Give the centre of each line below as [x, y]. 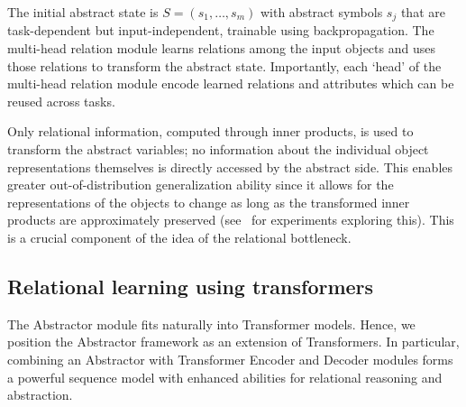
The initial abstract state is [83, 12]
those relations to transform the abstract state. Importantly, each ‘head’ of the [224, 65]
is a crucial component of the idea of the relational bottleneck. [179, 237]
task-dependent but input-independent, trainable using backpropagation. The [221, 30]
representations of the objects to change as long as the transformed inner [209, 202]
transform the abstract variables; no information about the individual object [218, 149]
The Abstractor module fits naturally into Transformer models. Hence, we [211, 324]
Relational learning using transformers [191, 286]
